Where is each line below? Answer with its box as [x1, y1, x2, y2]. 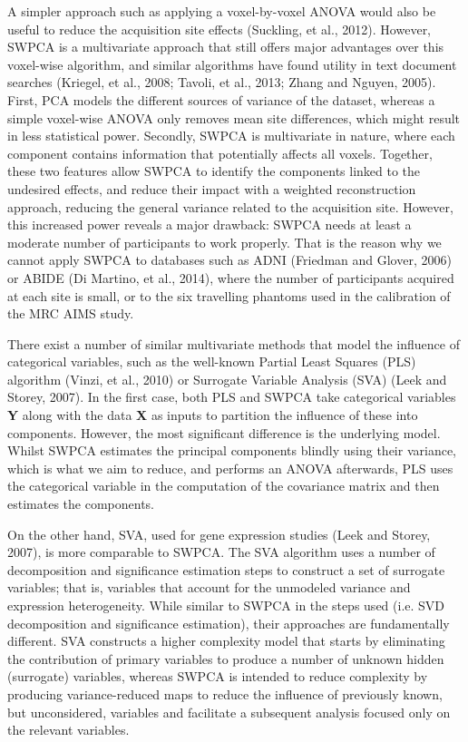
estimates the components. [7, 494, 154, 513]
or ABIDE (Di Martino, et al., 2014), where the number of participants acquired [7, 268, 454, 287]
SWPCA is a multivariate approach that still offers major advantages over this [7, 37, 444, 56]
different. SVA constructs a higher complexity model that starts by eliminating [7, 631, 445, 650]
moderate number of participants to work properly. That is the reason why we [7, 232, 442, 251]
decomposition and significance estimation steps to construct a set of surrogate [7, 560, 445, 579]
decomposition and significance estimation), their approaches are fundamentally [7, 613, 450, 632]
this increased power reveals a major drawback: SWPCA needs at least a [7, 215, 412, 234]
